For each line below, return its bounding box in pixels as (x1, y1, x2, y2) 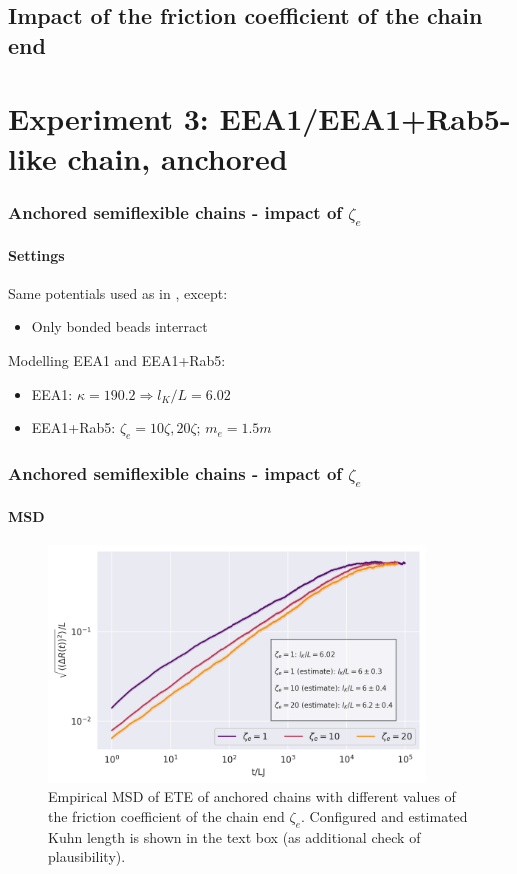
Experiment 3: (8, 98, 209, 139)
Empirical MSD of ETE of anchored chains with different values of (48, 786, 456, 807)
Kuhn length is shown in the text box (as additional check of (48, 826, 421, 847)
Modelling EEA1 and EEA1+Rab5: (8, 349, 226, 370)
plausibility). (48, 846, 126, 867)
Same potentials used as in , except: (8, 282, 228, 303)
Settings (8, 244, 65, 265)
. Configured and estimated (301, 805, 468, 826)
